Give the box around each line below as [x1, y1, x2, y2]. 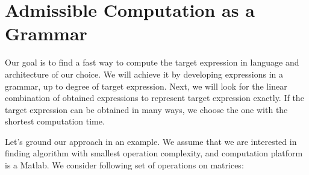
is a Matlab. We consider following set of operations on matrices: [5, 159, 244, 171]
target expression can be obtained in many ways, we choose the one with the [5, 103, 288, 115]
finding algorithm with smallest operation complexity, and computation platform [5, 147, 303, 159]
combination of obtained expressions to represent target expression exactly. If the [5, 91, 304, 104]
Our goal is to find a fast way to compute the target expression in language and [5, 56, 299, 69]
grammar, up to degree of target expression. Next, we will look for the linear [5, 79, 287, 92]
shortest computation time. [5, 115, 105, 127]
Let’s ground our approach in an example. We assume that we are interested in [5, 135, 297, 147]
